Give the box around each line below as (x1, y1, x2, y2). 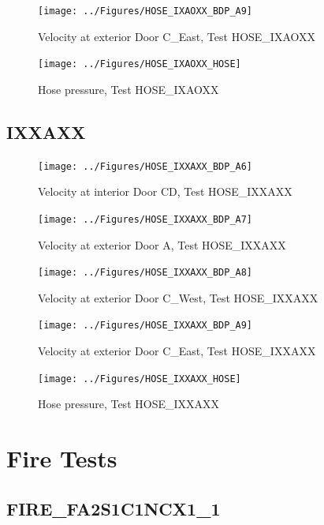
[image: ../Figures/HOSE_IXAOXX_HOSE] (38, 58, 241, 70)
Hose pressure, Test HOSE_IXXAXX (38, 396, 220, 412)
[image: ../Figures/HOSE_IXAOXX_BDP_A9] (38, 6, 253, 17)
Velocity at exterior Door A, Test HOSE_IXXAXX (38, 236, 286, 253)
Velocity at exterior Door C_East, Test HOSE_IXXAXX (38, 343, 316, 359)
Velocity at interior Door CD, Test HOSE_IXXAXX (38, 183, 292, 200)
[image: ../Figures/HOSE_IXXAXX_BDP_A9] (38, 320, 253, 332)
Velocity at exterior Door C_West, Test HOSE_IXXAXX (38, 289, 318, 306)
